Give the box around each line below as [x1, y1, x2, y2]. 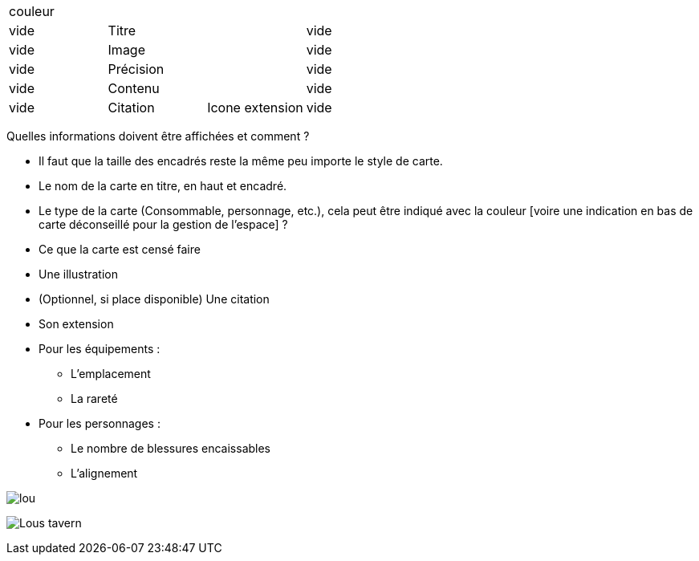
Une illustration [39, 267, 118, 281]
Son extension [39, 317, 114, 331]
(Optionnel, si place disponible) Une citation [39, 292, 270, 306]
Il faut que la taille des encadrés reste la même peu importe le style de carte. [39, 154, 443, 168]
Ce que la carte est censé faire [39, 242, 201, 256]
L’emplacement [71, 367, 151, 380]
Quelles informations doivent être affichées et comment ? [6, 129, 310, 143]
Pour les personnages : [39, 417, 161, 430]
